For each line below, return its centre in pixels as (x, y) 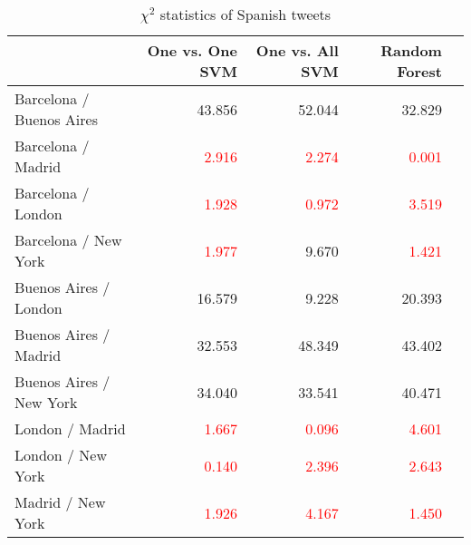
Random (411, 50)
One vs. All (297, 50)
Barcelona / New (68, 240)
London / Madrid (70, 428)
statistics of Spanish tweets (245, 14)
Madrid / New (60, 502)
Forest (419, 71)
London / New (61, 455)
